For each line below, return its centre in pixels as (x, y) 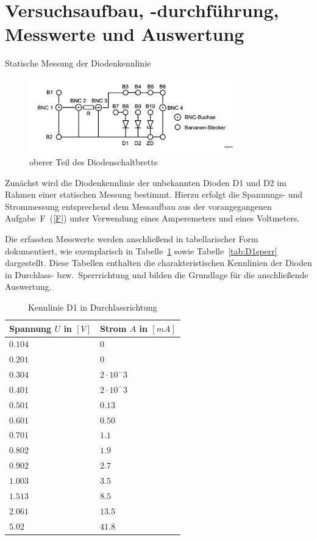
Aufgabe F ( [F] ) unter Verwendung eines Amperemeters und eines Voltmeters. (152, 218)
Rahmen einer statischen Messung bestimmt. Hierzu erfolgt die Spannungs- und (154, 194)
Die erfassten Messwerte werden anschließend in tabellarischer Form (132, 239)
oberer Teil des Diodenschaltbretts (94, 162)
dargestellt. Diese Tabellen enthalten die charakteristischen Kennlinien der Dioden (158, 263)
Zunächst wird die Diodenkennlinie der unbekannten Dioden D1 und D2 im (146, 182)
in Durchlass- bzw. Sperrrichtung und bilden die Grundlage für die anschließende (157, 274)
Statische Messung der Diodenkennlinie (78, 63)
